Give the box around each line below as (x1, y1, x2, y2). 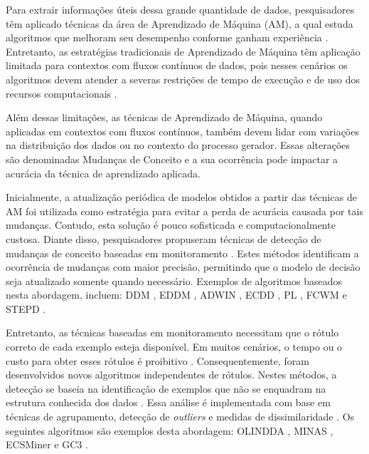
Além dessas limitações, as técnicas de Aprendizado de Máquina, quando (6, 110, 323, 125)
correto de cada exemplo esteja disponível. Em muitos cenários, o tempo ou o (6, 339, 343, 354)
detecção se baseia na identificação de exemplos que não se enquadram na (6, 381, 326, 396)
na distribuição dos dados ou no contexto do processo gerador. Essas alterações (6, 138, 351, 153)
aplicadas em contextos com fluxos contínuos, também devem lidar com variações (6, 123, 359, 138)
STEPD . (6, 301, 46, 316)
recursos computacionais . (6, 86, 117, 100)
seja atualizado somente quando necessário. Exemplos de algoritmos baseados (6, 273, 342, 288)
